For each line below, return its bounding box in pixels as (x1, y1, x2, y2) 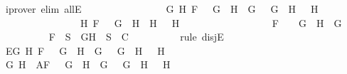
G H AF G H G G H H (5, 57, 171, 72)
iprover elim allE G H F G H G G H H (5, 1, 319, 16)
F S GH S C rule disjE (48, 29, 224, 44)
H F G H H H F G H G (80, 15, 342, 30)
